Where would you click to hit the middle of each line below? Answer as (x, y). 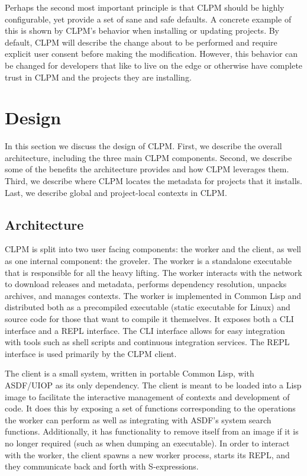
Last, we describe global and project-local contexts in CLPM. (116, 192)
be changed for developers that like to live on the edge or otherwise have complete (154, 65)
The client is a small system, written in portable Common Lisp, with (130, 373)
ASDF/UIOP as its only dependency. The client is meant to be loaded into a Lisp (153, 385)
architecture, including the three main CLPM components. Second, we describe (148, 157)
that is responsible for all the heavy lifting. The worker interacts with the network (153, 272)
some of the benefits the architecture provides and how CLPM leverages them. (147, 169)
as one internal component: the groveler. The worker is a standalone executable (148, 261)
